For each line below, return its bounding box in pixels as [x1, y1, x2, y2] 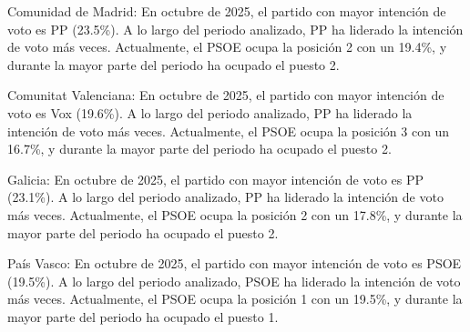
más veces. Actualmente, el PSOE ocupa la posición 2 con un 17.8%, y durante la [7, 205, 463, 224]
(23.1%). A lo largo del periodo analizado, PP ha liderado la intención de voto [7, 187, 444, 206]
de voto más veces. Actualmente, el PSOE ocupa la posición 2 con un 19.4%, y [7, 37, 447, 56]
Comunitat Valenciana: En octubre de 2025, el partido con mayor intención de [7, 86, 444, 105]
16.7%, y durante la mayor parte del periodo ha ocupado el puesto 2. [7, 139, 392, 158]
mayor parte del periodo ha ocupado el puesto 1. [7, 307, 279, 326]
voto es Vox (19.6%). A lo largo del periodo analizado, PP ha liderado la [7, 103, 413, 122]
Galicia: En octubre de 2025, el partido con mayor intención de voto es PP [7, 169, 424, 188]
